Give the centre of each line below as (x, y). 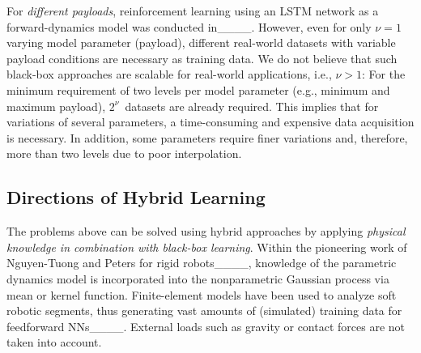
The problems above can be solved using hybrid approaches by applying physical (206, 231)
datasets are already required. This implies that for (252, 106)
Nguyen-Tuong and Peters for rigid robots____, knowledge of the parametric (202, 263)
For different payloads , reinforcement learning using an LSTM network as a (193, 11)
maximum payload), (56, 106)
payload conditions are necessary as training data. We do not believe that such (202, 58)
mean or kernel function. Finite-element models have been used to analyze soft (202, 294)
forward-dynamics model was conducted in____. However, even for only (189, 26)
